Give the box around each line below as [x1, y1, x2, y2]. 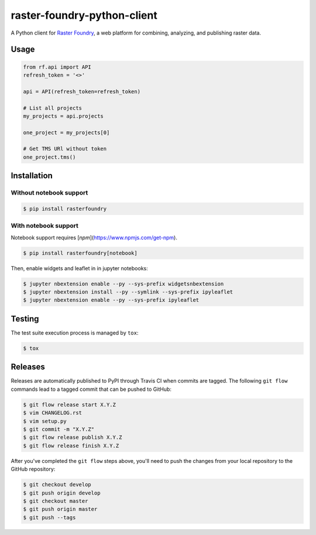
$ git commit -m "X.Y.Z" [23, 426, 95, 432]
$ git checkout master [23, 497, 88, 504]
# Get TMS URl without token [23, 145, 107, 152]
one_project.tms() [23, 154, 76, 161]
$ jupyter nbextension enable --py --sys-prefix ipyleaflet [23, 297, 200, 304]
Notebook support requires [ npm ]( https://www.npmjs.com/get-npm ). [11, 234, 178, 241]
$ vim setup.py [23, 418, 67, 424]
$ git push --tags [23, 514, 76, 521]
